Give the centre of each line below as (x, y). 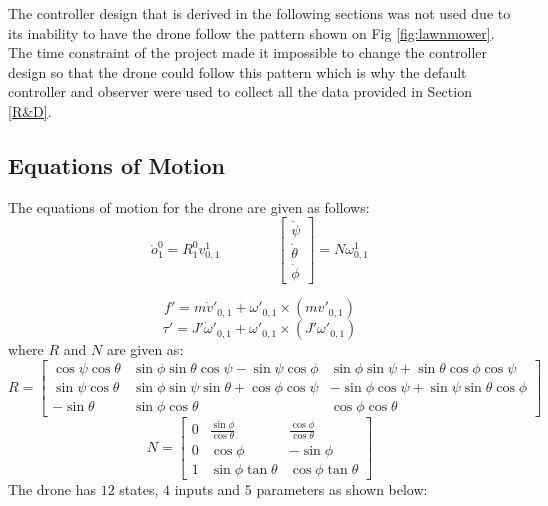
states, (139, 489)
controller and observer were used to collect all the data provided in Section (240, 91)
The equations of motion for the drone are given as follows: (189, 206)
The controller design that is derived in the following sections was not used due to (259, 13)
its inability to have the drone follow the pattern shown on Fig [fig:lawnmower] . (251, 32)
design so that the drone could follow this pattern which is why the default (237, 71)
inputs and (207, 489)
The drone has (52, 489)
